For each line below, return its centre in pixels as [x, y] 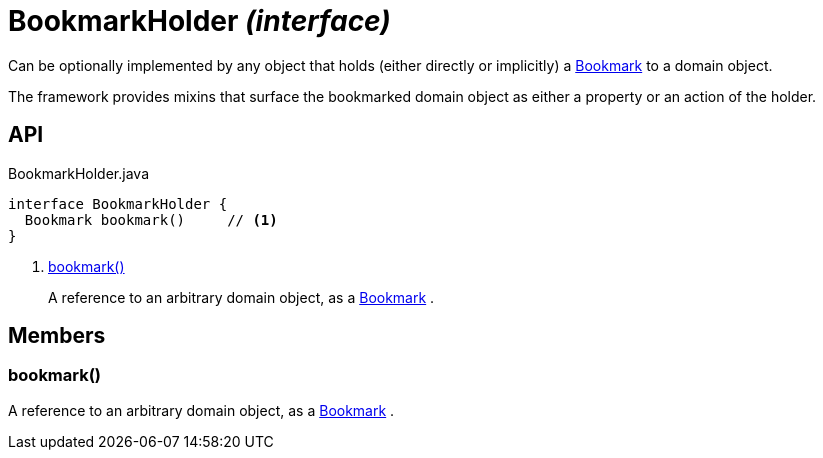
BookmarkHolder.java [78, 173]
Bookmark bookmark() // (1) [151, 219]
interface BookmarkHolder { [118, 203]
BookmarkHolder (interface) [199, 21]
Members [57, 336]
